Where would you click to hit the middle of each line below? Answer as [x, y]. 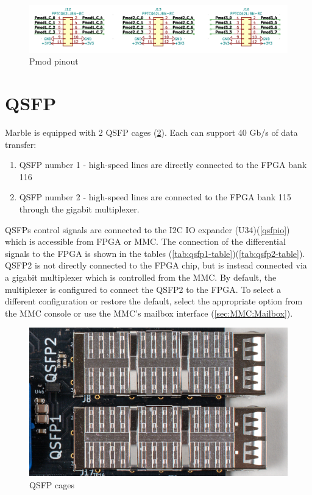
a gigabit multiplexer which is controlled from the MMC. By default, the [141, 277]
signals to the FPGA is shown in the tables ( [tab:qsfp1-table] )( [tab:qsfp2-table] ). [155, 253]
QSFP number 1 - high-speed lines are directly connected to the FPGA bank [163, 165]
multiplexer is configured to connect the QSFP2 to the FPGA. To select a [143, 289]
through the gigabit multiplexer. [79, 209]
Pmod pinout [54, 61]
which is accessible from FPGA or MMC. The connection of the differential [145, 241]
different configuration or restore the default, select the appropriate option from [154, 301]
